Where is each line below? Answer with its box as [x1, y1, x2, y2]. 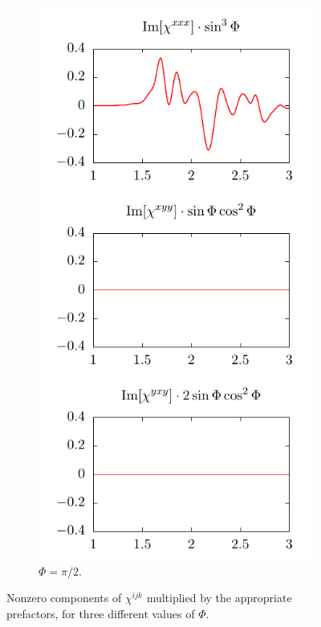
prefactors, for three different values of [6, 604, 195, 621]
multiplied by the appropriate [146, 589, 292, 606]
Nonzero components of [6, 589, 122, 606]
